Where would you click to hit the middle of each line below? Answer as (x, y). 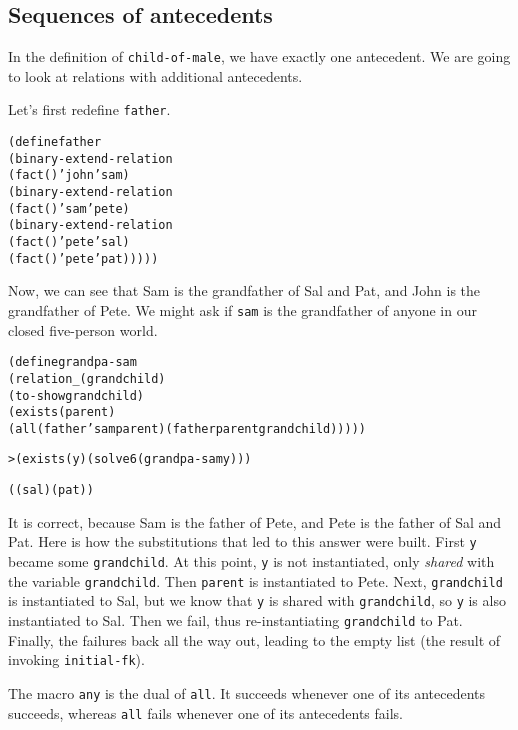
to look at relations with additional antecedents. (155, 75)
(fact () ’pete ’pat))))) (83, 258)
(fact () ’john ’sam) (69, 175)
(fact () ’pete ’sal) (69, 242)
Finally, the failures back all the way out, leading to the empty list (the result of (254, 639)
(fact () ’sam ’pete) (69, 208)
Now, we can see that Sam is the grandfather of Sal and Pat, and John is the (244, 290)
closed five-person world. (83, 329)
